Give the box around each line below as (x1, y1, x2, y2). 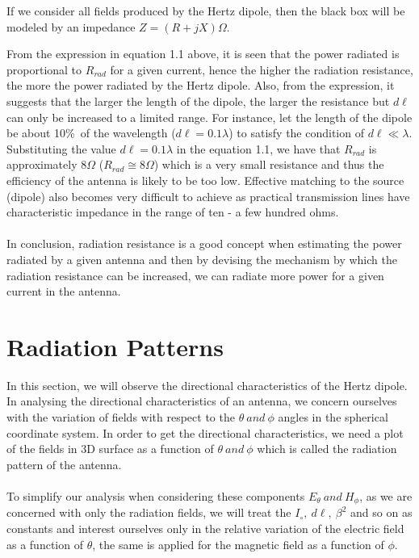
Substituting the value (6, 140, 116, 157)
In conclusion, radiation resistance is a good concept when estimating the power (6, 235, 402, 252)
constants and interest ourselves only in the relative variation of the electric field (6, 520, 404, 537)
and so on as (350, 504, 413, 521)
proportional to (6, 61, 82, 78)
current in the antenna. (6, 283, 121, 300)
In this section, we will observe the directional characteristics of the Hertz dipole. (6, 376, 408, 393)
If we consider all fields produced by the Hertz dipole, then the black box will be (6, 2, 405, 19)
